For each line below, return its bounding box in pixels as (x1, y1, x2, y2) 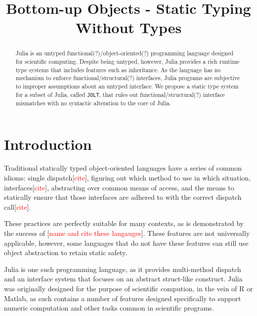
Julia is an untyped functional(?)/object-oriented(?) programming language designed (15, 49, 234, 57)
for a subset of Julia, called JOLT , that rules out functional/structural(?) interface (15, 90, 225, 98)
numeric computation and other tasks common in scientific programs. (4, 303, 214, 313)
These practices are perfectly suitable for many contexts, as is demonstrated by (4, 218, 244, 228)
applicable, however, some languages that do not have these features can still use (4, 237, 249, 248)
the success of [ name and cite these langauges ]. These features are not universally (4, 227, 250, 238)
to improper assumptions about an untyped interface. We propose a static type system (15, 82, 239, 90)
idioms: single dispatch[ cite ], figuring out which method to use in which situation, (4, 172, 251, 182)
